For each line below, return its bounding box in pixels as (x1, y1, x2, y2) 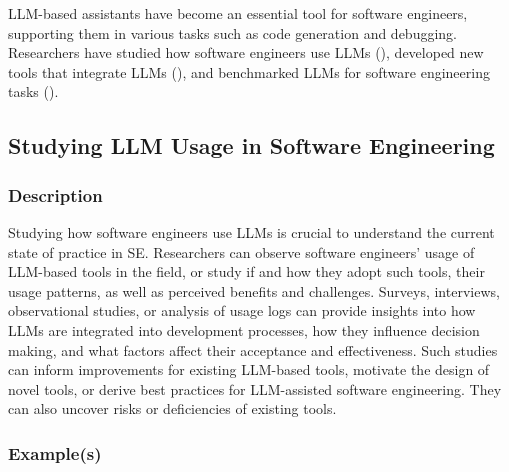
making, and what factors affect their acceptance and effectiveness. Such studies (8, 339, 498, 360)
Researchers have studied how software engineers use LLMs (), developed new (8, 42, 484, 63)
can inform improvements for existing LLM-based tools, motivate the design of (8, 359, 490, 380)
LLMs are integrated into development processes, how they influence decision (8, 319, 480, 340)
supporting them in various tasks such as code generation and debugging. (8, 22, 457, 43)
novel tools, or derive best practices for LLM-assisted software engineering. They (8, 378, 502, 399)
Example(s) (8, 440, 102, 465)
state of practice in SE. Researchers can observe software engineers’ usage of (8, 241, 475, 262)
